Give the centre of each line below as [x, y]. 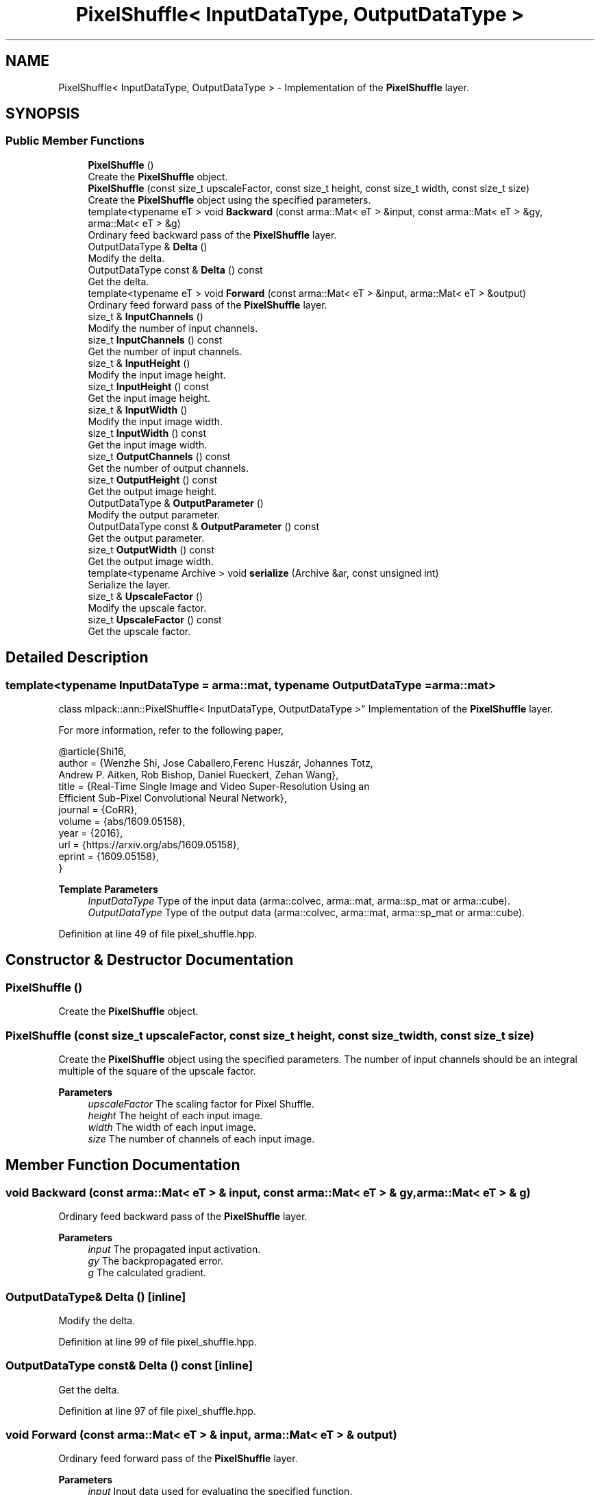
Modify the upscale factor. [147, 608]
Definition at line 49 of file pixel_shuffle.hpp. [158, 934]
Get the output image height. [152, 491]
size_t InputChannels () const [155, 339]
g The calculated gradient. [147, 1273]
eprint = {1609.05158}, [109, 857]
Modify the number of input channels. [173, 328]
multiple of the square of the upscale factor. [157, 1071]
